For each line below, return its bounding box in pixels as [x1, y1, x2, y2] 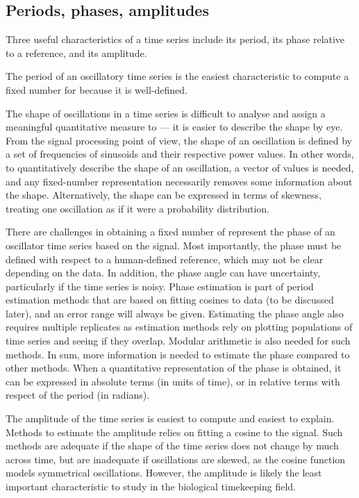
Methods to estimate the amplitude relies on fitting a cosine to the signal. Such [6, 424, 343, 439]
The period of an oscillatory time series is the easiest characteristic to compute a [6, 69, 349, 83]
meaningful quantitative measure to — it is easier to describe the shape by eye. [6, 119, 343, 134]
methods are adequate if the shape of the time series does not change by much [6, 438, 339, 453]
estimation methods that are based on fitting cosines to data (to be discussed [6, 292, 334, 307]
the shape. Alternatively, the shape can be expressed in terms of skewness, [6, 188, 322, 202]
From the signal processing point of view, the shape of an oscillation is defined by [6, 133, 352, 147]
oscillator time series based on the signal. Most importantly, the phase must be [6, 238, 342, 252]
